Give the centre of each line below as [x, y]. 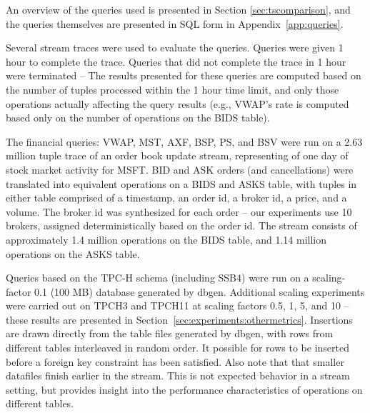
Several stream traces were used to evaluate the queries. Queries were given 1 [175, 48]
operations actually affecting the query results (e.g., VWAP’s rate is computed [177, 103]
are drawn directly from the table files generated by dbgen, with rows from [170, 333]
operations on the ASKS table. [73, 253]
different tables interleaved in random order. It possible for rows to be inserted [177, 348]
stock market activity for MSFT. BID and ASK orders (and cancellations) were [180, 169]
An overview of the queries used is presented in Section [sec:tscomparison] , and [178, 9]
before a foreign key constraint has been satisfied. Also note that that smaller [175, 361]
